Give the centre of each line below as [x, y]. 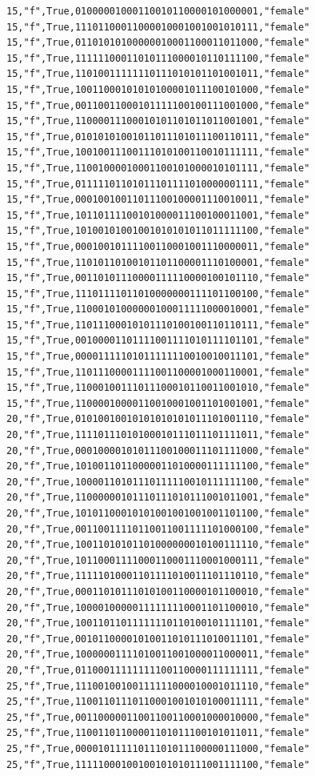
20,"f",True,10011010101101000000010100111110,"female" [158, 545]
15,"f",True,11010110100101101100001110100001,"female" [158, 262]
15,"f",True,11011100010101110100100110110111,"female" [158, 325]
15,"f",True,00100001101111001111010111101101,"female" [158, 341]
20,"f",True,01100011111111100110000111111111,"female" [158, 670]
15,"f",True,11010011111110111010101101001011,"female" [158, 74]
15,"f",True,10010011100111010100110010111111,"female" [158, 153]
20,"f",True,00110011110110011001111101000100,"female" [158, 529]
